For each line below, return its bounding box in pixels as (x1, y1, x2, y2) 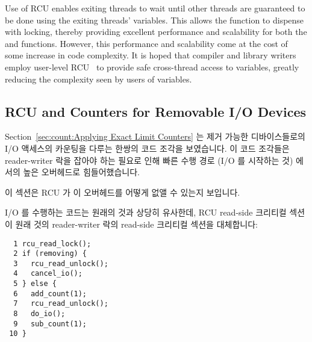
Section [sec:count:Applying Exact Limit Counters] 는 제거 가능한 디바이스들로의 (5, 130, 305, 143)
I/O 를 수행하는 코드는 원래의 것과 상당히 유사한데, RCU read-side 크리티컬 (5, 206, 287, 219)
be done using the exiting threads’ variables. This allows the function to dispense (5, 13, 304, 26)
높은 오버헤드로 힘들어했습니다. (23, 166, 140, 178)
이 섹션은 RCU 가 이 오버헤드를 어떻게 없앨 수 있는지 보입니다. (5, 185, 240, 198)
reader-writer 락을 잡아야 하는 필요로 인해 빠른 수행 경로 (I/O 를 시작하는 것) (5, 154, 293, 166)
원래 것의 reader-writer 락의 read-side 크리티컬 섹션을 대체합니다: (15, 217, 258, 230)
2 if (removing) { (13, 249, 87, 258)
